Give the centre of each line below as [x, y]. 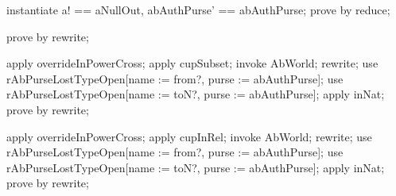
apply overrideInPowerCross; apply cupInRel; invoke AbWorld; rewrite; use [189, 136]
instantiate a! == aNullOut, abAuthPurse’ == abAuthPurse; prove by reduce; [198, 10]
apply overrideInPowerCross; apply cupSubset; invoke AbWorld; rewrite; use [192, 63]
